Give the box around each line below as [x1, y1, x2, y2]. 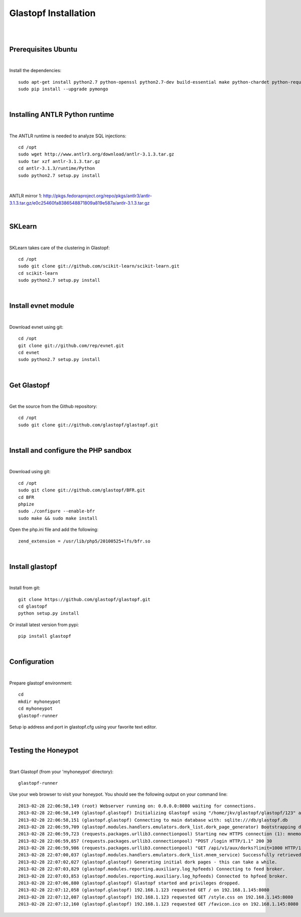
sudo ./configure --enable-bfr [18, 508, 95, 514]
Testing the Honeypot [9, 746, 79, 755]
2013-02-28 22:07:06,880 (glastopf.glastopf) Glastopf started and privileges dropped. [18, 880, 241, 886]
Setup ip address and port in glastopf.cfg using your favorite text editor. [9, 723, 158, 729]
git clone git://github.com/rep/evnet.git [18, 342, 124, 348]
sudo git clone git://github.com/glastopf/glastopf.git [18, 422, 159, 428]
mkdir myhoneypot [18, 698, 61, 704]
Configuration [9, 657, 54, 666]
